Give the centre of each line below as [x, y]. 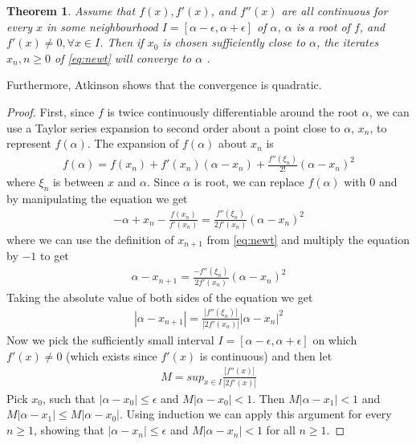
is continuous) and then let [266, 355]
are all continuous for [334, 10]
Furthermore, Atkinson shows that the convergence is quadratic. [164, 85]
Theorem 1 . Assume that [71, 10]
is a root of [323, 26]
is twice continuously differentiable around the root [232, 111]
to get [55, 256]
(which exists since [112, 355]
